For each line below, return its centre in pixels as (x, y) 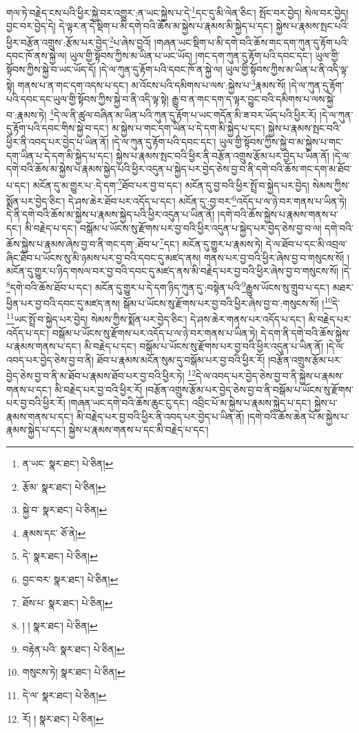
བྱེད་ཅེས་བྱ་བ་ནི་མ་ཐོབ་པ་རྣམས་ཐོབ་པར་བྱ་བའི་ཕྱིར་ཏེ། (95, 376)
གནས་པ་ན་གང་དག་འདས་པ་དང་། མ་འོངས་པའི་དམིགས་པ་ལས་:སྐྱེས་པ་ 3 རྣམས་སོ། (152, 84)
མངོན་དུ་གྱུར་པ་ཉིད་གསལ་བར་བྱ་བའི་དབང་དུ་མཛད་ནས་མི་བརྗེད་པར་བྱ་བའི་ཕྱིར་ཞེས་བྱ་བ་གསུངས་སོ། (173, 271)
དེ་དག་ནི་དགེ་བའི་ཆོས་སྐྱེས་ (306, 332)
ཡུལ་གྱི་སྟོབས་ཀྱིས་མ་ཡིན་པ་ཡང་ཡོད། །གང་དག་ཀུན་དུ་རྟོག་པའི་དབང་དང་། (191, 56)
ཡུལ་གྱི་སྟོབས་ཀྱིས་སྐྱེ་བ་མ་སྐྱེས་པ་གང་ (281, 141)
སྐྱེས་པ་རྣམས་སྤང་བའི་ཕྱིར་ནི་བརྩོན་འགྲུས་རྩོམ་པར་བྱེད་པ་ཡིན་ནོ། (223, 155)
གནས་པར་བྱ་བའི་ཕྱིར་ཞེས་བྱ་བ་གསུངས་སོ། (274, 257)
